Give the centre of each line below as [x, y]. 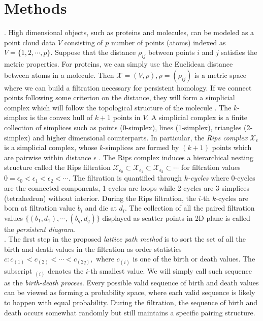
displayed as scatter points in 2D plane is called [176, 217]
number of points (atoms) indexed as [169, 42]
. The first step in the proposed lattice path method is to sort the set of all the [125, 239]
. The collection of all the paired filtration [190, 208]
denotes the [66, 270]
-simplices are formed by [141, 147]
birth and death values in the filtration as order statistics [93, 249]
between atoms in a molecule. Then [59, 75]
